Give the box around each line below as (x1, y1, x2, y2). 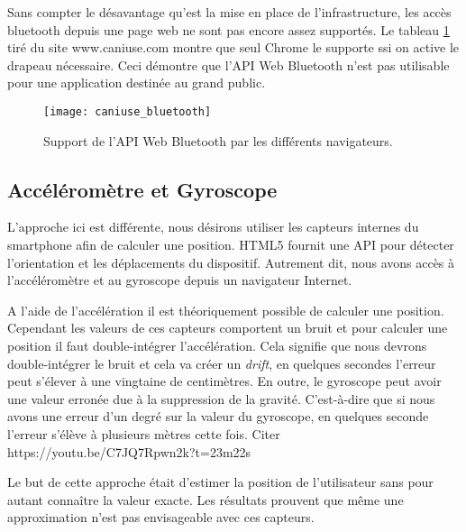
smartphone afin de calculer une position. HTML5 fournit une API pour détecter (7, 235, 454, 254)
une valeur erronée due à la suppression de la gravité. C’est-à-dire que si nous (7, 389, 435, 408)
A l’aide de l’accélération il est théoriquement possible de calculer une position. (7, 300, 444, 319)
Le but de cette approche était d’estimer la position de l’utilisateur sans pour (7, 472, 434, 491)
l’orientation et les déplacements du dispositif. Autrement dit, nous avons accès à (7, 252, 455, 271)
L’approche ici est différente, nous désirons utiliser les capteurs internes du (7, 217, 419, 236)
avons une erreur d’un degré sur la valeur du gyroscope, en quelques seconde (7, 407, 429, 426)
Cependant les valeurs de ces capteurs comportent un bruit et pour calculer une (7, 318, 448, 337)
